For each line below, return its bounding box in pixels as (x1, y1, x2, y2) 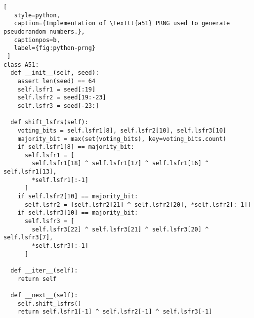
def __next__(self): (10, 291, 78, 299)
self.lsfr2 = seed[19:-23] (17, 94, 106, 101)
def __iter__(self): (10, 267, 78, 274)
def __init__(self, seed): (10, 69, 99, 77)
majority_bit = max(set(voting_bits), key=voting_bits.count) (17, 135, 227, 142)
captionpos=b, (14, 36, 60, 44)
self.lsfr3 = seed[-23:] (17, 102, 99, 109)
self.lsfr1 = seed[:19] (17, 86, 96, 93)
